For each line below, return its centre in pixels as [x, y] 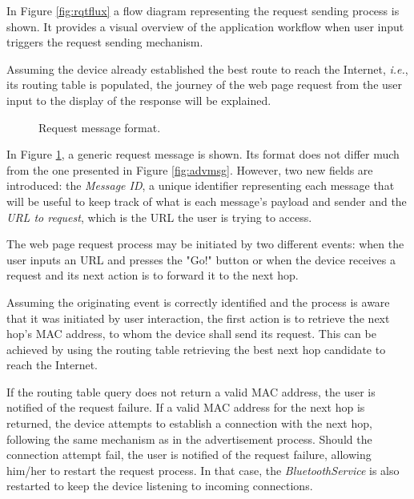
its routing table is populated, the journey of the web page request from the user [205, 85]
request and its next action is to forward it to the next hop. [153, 275]
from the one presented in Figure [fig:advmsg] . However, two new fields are [190, 169]
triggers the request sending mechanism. [105, 42]
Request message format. [100, 127]
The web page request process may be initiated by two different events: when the [205, 244]
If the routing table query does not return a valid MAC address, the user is [191, 391]
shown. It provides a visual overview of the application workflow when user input [205, 26]
